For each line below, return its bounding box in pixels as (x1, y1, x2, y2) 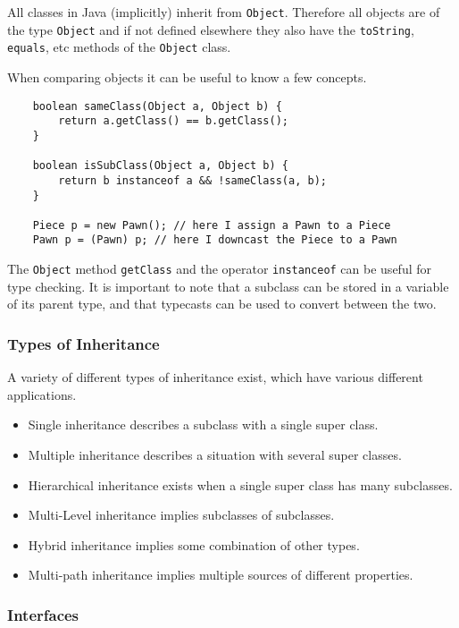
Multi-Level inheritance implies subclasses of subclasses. (28, 505, 335, 524)
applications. (7, 385, 77, 403)
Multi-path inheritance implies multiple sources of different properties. (28, 565, 413, 584)
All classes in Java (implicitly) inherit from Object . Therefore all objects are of (7, 3, 440, 21)
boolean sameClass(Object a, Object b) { (32, 99, 282, 113)
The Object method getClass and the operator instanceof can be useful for (7, 259, 431, 278)
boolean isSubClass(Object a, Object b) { (32, 159, 288, 173)
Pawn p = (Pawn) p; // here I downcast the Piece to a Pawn (32, 233, 397, 247)
